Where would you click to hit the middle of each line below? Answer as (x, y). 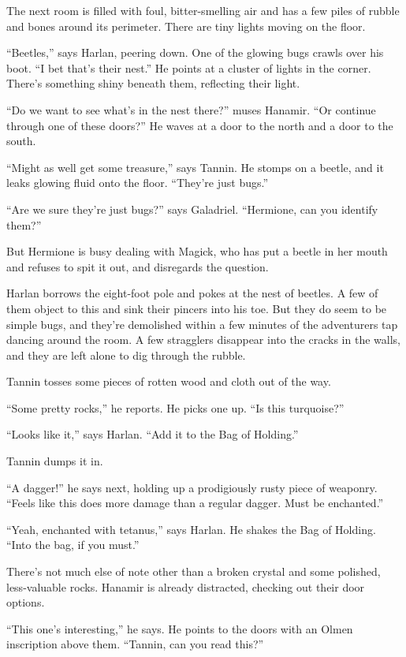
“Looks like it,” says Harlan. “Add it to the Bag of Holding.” (153, 434)
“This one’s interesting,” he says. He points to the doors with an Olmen (180, 628)
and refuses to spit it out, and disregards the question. (138, 266)
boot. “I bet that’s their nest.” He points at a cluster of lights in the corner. (189, 67)
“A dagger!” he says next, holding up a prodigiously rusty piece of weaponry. (192, 487)
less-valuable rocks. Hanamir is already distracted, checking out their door (186, 586)
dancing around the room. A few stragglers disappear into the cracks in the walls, (203, 340)
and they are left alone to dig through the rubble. (126, 355)
